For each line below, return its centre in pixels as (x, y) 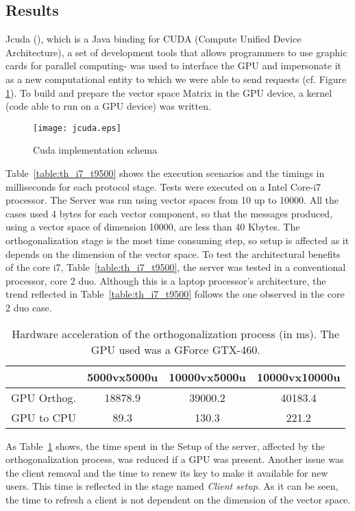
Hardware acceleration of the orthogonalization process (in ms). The (176, 333)
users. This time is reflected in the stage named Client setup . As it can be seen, (172, 486)
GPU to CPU (44, 417)
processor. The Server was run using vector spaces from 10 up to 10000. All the (172, 200)
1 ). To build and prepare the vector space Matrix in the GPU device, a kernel (169, 92)
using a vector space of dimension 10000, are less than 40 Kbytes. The (153, 227)
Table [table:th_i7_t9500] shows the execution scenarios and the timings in (165, 173)
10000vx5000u (207, 377)
